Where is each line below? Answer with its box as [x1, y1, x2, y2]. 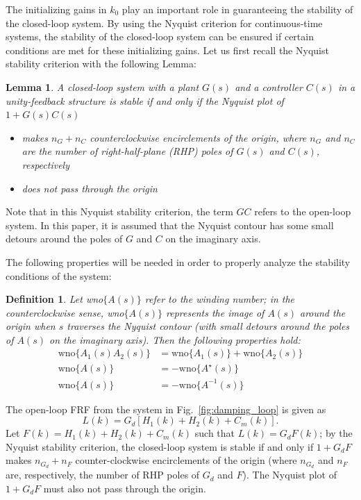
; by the [319, 426, 353, 440]
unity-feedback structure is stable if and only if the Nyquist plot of [6, 93, 284, 108]
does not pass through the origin [22, 181, 158, 195]
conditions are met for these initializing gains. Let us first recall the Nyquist [6, 42, 329, 57]
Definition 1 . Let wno [6, 292, 103, 306]
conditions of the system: [6, 268, 112, 283]
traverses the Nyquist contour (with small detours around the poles [67, 319, 350, 333]
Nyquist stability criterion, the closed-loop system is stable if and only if [6, 439, 314, 453]
